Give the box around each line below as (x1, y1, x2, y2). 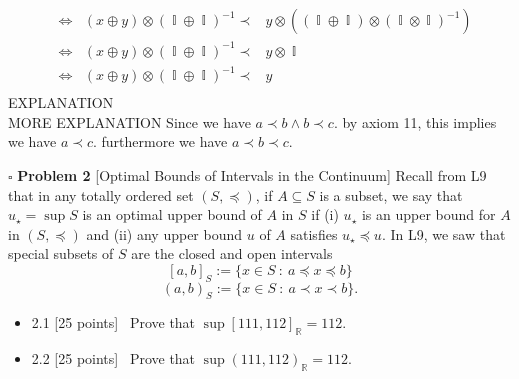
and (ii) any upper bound (86, 223, 243, 244)
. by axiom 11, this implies (333, 111, 497, 132)
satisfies (290, 223, 338, 244)
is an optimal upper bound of (82, 204, 262, 225)
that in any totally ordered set (8, 184, 194, 205)
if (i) (311, 204, 339, 225)
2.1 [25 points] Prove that (31, 312, 196, 333)
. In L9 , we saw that (381, 223, 506, 244)
